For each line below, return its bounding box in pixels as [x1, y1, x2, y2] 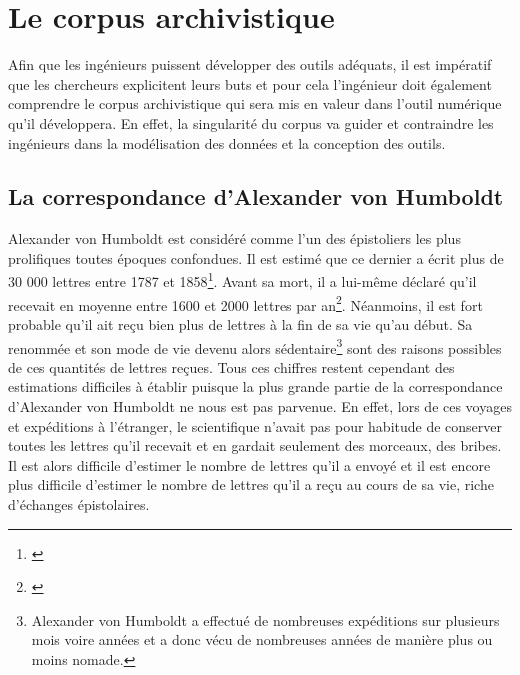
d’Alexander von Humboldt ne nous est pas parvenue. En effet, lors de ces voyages [8, 396, 512, 417]
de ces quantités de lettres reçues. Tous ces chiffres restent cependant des [8, 356, 455, 377]
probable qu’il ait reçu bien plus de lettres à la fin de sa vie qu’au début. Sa [8, 313, 473, 334]
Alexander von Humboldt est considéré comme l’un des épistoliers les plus [8, 228, 461, 249]
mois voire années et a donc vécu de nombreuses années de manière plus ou [31, 629, 493, 650]
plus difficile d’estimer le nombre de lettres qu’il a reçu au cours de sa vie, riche [8, 474, 494, 495]
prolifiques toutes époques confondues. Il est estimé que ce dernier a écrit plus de [8, 247, 504, 268]
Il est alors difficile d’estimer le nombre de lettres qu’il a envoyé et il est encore [8, 454, 491, 475]
